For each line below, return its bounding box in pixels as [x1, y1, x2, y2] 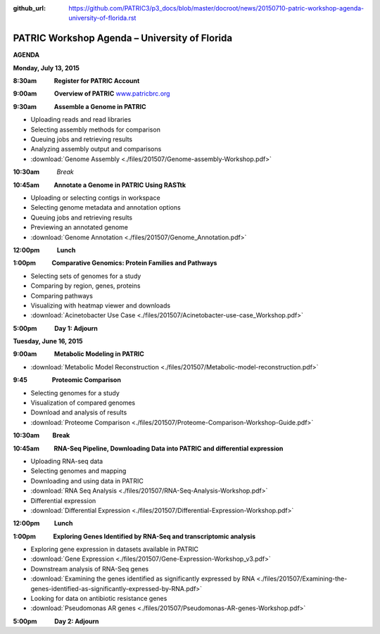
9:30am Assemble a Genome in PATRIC [13, 102, 147, 110]
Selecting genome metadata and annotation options [30, 203, 181, 212]
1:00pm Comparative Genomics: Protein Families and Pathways [13, 259, 217, 267]
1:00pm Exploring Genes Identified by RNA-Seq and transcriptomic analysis [13, 532, 256, 540]
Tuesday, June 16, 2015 [13, 337, 83, 345]
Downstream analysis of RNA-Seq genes [30, 564, 149, 573]
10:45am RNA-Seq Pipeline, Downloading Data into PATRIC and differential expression [13, 444, 284, 452]
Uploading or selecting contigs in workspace [30, 194, 161, 202]
